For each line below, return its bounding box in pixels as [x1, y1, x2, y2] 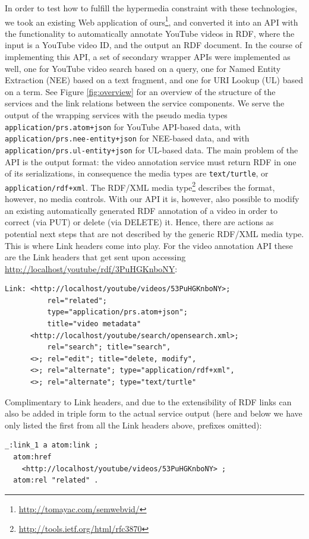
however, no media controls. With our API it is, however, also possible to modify [5, 193, 299, 205]
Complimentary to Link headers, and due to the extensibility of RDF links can [5, 395, 292, 408]
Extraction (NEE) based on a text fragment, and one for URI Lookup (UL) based [5, 74, 303, 86]
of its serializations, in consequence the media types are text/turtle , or [5, 167, 269, 179]
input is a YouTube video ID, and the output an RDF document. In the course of [5, 39, 302, 51]
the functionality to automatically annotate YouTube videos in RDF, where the [5, 27, 295, 39]
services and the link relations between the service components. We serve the [5, 97, 285, 109]
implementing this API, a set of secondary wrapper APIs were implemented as [5, 51, 291, 63]
